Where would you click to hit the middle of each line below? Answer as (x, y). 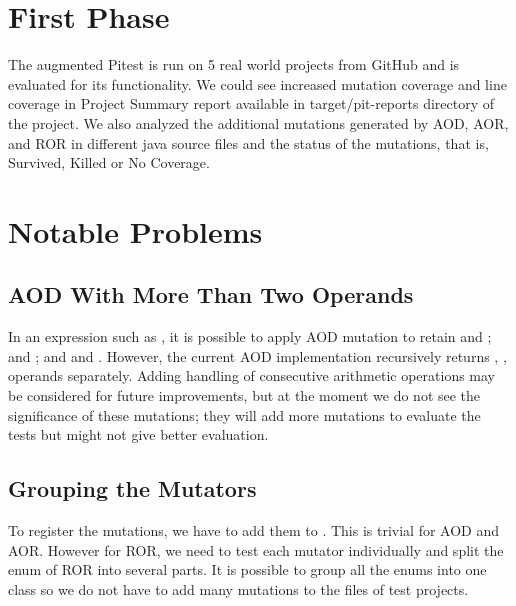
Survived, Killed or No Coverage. (109, 162)
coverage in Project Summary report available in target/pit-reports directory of (251, 103)
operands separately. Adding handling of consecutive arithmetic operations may (252, 375)
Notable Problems (135, 230)
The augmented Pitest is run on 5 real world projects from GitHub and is (234, 64)
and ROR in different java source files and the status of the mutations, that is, (248, 142)
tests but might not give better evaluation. (138, 434)
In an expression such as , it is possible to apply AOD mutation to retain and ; (250, 336)
